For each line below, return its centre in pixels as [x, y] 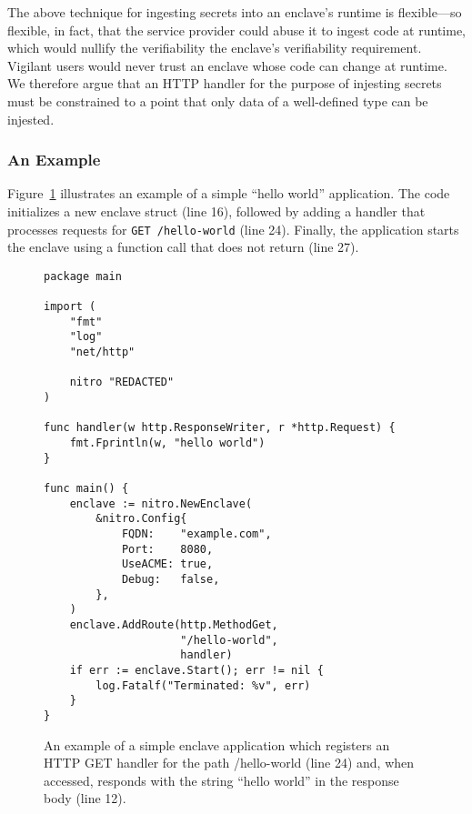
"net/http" [102, 352]
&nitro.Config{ [141, 519]
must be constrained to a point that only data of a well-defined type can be [218, 100]
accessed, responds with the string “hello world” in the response [221, 780]
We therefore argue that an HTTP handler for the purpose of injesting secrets [225, 83]
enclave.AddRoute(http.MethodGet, [174, 624]
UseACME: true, [167, 564]
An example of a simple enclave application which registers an [217, 744]
